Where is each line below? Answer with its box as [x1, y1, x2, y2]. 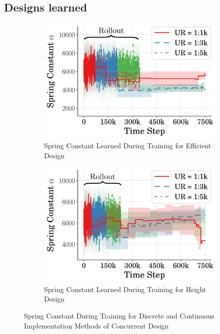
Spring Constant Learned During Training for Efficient [44, 140, 211, 150]
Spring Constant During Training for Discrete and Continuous [24, 310, 214, 321]
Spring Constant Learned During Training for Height [44, 284, 206, 294]
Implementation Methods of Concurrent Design [24, 320, 169, 331]
